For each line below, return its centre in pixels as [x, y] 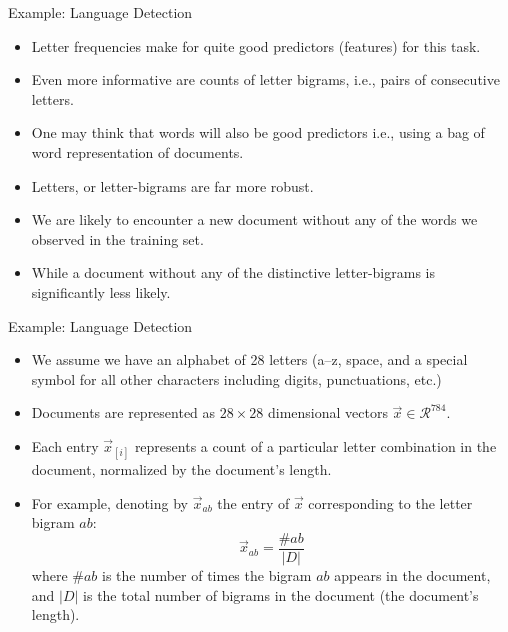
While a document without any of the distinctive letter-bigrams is [233, 272]
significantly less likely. [101, 291]
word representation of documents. [137, 151]
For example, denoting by [109, 502]
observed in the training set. [117, 238]
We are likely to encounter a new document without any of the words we [254, 219]
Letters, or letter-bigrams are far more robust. [172, 185]
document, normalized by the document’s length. [181, 469]
